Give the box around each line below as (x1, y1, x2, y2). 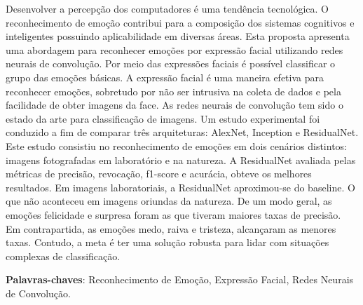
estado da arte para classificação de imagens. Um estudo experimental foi (6, 111, 320, 126)
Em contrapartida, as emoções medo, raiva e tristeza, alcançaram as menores (6, 221, 336, 236)
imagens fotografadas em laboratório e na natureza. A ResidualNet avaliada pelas (6, 152, 356, 167)
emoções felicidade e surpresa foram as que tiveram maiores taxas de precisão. (6, 207, 341, 222)
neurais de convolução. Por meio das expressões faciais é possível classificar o (6, 56, 336, 71)
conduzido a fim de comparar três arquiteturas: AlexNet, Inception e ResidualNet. (6, 125, 359, 140)
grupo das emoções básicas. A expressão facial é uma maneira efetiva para (6, 69, 324, 84)
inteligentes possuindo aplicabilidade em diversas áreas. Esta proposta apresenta (6, 29, 350, 43)
